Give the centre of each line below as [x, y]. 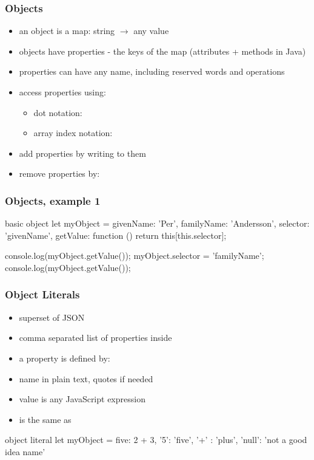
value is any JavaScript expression [82, 399]
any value [151, 31]
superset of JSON [52, 317]
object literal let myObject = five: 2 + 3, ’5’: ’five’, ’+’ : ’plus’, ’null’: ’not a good [156, 440]
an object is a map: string [67, 31]
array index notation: [73, 133]
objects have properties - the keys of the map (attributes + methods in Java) [162, 51]
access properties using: [62, 92]
